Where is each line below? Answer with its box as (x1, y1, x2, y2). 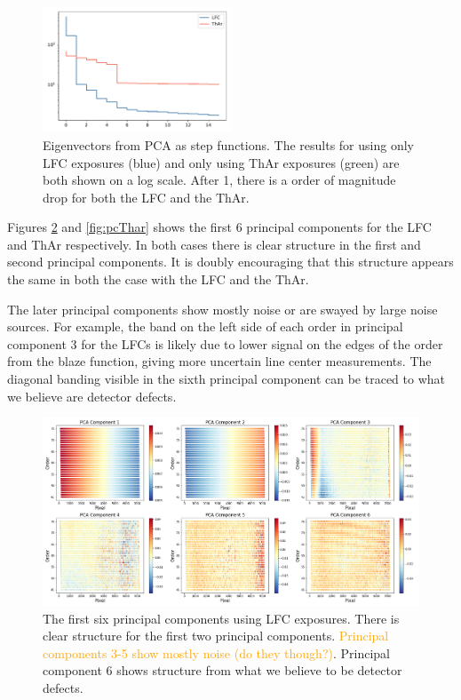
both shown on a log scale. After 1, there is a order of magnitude (43, 171, 396, 189)
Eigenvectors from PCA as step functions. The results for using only (43, 135, 414, 154)
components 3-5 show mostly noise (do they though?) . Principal (43, 643, 391, 662)
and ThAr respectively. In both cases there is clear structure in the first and (7, 235, 421, 253)
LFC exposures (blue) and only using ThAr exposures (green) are (43, 153, 400, 171)
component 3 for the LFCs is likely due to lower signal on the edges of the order (7, 334, 443, 353)
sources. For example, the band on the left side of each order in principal (7, 317, 403, 336)
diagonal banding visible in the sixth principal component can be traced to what (7, 370, 446, 388)
